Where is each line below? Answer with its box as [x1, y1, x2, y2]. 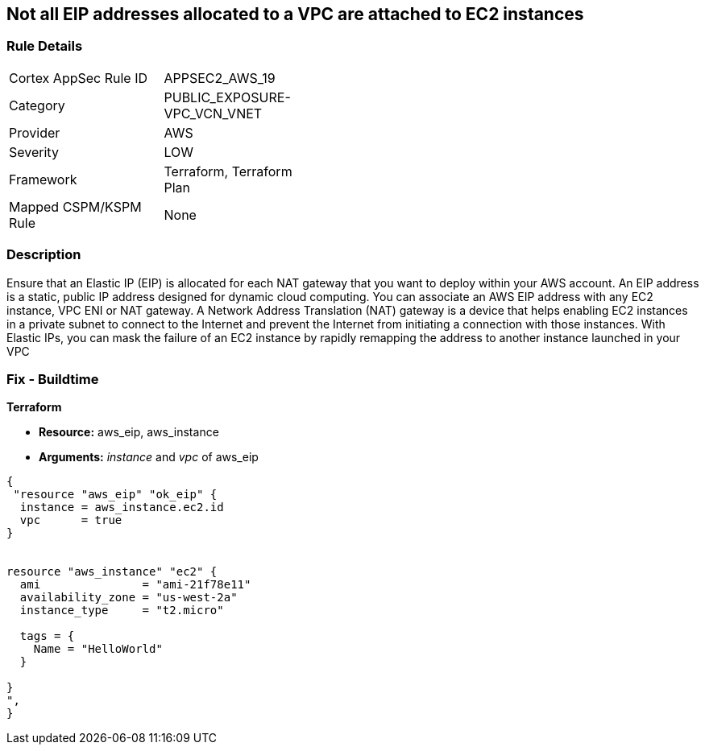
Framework [9, 171, 77, 188]
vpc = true [19, 514, 122, 527]
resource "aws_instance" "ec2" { [6, 565, 218, 579]
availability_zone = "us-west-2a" [19, 591, 238, 605]
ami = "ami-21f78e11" [19, 578, 251, 592]
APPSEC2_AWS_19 [164, 69, 276, 86]
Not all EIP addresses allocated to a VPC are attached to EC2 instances [6, 4, 584, 24]
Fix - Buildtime [6, 370, 99, 387]
